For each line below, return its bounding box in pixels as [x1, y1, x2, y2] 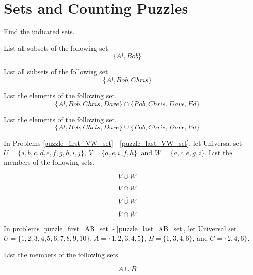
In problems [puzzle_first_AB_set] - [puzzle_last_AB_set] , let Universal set [4, 223, 237, 233]
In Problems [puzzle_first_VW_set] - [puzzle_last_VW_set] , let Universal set [4, 138, 242, 148]
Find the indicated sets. [4, 26, 75, 37]
